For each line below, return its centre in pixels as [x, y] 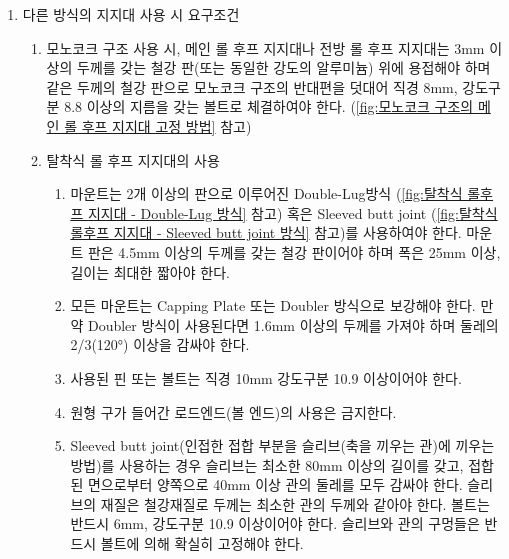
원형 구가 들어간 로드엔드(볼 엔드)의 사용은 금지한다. [233, 411]
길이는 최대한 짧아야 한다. [150, 271]
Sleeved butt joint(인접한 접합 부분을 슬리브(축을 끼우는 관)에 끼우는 [282, 445]
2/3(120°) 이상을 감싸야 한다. [160, 344]
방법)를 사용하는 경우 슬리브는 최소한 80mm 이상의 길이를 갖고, [267, 464]
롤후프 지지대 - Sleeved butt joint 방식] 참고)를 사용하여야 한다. [266, 232]
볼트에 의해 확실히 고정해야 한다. [202, 543]
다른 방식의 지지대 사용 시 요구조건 [131, 14]
